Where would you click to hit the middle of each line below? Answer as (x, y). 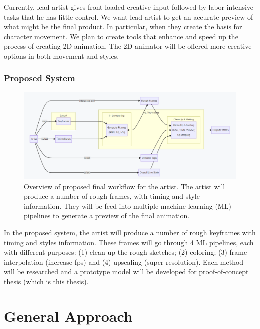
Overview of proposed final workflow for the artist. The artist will (125, 186)
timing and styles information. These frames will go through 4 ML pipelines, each (129, 242)
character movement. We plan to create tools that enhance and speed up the (121, 36)
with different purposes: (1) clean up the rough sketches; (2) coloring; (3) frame (126, 252)
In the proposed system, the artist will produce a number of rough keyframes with (130, 233)
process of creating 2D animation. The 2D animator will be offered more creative (128, 46)
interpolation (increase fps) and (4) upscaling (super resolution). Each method (124, 262)
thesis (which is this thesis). (46, 282)
